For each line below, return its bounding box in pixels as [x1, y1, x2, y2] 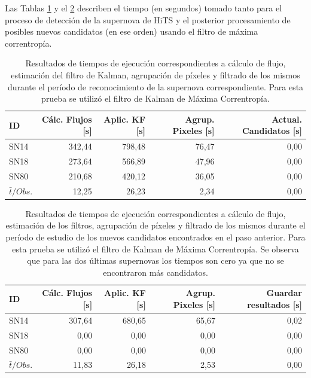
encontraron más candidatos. [103, 266, 208, 278]
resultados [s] [247, 298, 302, 310]
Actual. [272, 112, 302, 125]
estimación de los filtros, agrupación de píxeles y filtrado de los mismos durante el [5, 219, 306, 231]
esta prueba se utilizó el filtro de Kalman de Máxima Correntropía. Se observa [12, 242, 299, 255]
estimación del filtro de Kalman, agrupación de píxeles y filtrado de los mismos [11, 68, 300, 81]
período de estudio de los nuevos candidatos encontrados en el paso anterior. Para [5, 231, 306, 243]
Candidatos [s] [242, 124, 302, 137]
